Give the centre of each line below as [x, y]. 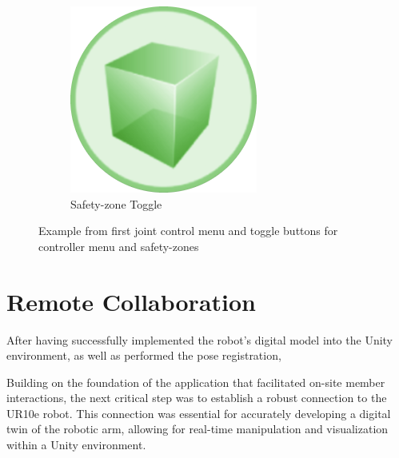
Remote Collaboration [131, 301]
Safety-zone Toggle [116, 203]
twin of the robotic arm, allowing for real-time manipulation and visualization [198, 429]
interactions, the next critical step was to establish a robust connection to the [197, 398]
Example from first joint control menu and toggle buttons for [188, 231]
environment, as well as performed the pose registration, [144, 355]
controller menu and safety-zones [119, 246]
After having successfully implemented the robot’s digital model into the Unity [200, 339]
